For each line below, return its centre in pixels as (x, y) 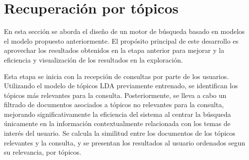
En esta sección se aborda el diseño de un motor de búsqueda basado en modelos (124, 31)
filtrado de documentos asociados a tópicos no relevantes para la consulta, (114, 104)
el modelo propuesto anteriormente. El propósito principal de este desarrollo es (121, 40)
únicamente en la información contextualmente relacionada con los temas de (117, 123)
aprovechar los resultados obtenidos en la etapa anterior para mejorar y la (114, 50)
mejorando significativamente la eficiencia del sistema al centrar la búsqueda (117, 114)
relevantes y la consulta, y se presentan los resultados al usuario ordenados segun (124, 142)
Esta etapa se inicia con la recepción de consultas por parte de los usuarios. (116, 76)
